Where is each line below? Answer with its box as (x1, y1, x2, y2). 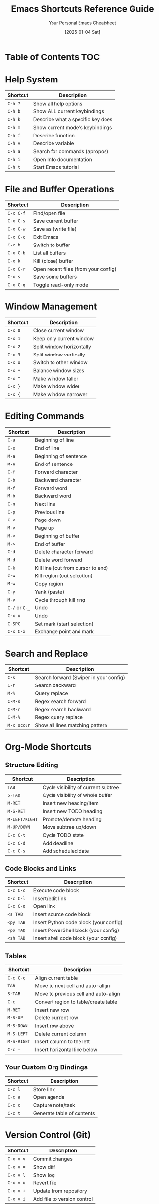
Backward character (35, 476, 82, 483)
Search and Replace (5, 648, 88, 659)
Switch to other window (33, 359, 88, 366)
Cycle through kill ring (35, 596, 86, 603)
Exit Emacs (33, 233, 59, 240)
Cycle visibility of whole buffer (42, 792, 113, 798)
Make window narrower (33, 391, 88, 398)
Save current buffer (33, 218, 79, 224)
